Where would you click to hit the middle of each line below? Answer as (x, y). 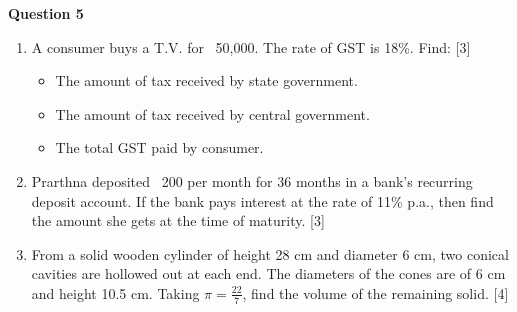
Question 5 (46, 13)
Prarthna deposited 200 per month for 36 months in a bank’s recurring (252, 180)
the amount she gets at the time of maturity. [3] (178, 220)
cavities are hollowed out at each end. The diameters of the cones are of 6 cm (268, 273)
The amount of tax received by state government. (206, 80)
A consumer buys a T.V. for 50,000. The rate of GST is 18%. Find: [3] (251, 46)
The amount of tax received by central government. (212, 113)
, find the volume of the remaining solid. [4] (375, 292)
